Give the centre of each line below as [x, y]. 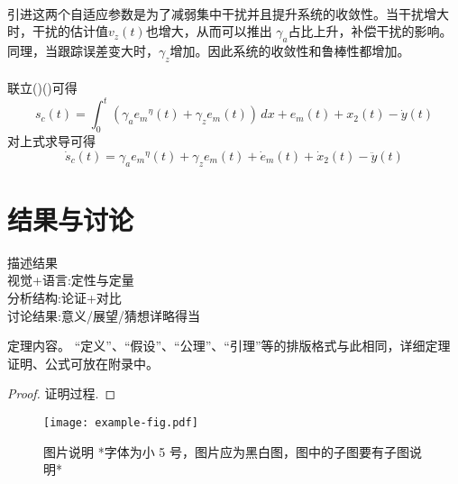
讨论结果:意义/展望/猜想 [78, 315]
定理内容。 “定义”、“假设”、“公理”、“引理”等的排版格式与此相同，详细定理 [229, 346]
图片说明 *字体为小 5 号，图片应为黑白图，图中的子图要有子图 [226, 451]
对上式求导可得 [51, 141]
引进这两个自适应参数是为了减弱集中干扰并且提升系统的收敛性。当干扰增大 [228, 13]
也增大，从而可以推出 [209, 31]
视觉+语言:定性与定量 [71, 280]
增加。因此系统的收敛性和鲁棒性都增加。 [290, 50]
